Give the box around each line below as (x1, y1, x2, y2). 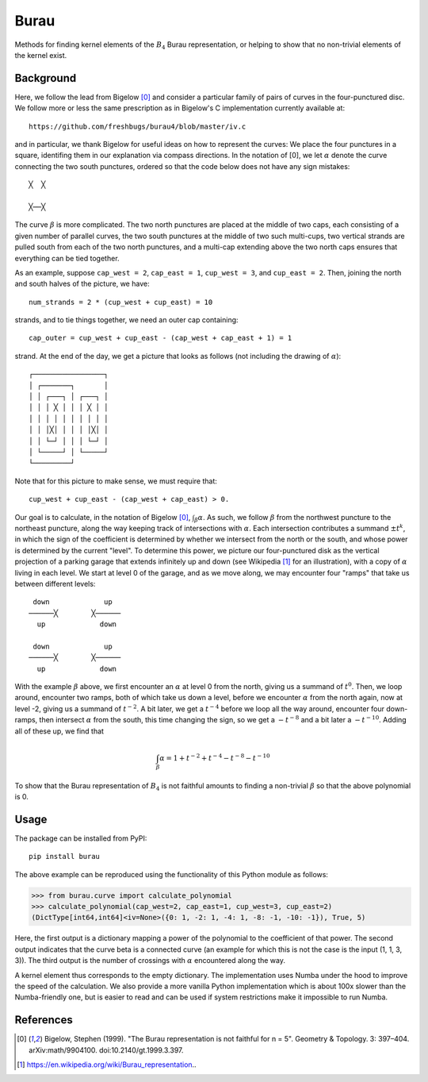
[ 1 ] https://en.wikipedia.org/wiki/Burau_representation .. (17, 1060, 197, 1069)
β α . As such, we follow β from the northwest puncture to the (194, 512, 392, 524)
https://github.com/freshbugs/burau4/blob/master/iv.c (29, 121, 246, 131)
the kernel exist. (14, 50, 67, 60)
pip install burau (29, 852, 101, 861)
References (14, 1013, 73, 1027)
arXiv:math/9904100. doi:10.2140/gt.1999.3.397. (29, 1045, 184, 1055)
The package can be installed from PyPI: (14, 834, 147, 843)
